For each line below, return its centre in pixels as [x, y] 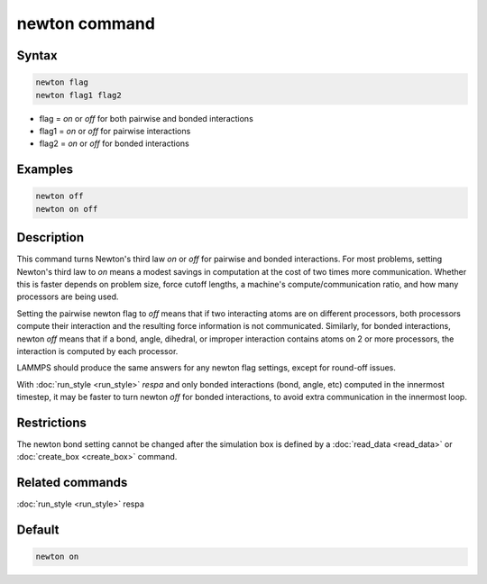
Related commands [72, 483]
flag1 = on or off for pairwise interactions [115, 131]
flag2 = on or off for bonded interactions [114, 143]
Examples [45, 170]
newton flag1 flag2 [78, 95]
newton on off [67, 209]
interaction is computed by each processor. [97, 351]
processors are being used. [68, 297]
